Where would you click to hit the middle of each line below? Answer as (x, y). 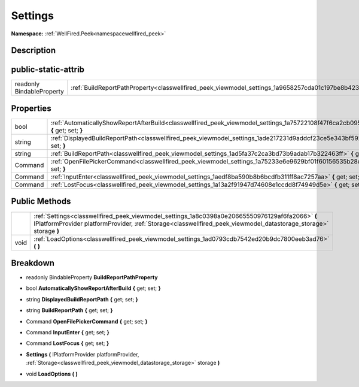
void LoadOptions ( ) (52, 374)
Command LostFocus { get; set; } (68, 343)
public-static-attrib (48, 70)
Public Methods (41, 202)
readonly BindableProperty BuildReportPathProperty (92, 277)
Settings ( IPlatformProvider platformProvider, (83, 354)
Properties (31, 108)
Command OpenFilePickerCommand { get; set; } (87, 321)
